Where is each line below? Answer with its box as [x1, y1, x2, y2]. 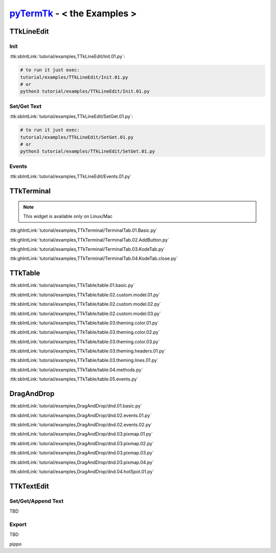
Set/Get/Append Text [9, 497, 64, 504]
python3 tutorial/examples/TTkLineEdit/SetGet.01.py [20, 149, 155, 154]
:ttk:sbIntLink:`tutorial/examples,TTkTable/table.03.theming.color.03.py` [9, 339, 160, 345]
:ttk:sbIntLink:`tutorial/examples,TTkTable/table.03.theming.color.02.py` [9, 329, 160, 335]
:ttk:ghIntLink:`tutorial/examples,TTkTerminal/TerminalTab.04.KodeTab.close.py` [9, 255, 178, 261]
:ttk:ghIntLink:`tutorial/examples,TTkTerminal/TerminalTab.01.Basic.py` [9, 227, 158, 233]
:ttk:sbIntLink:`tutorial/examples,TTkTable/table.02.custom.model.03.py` [9, 310, 161, 317]
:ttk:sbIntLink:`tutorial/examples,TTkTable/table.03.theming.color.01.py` [9, 320, 159, 326]
